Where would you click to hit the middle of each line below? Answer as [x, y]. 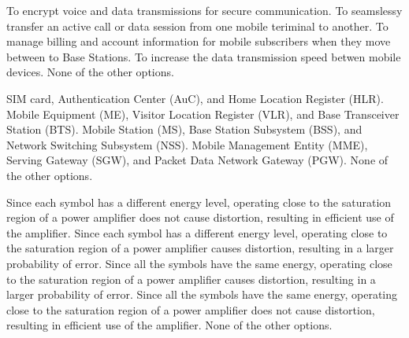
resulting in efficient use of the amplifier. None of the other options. [169, 325]
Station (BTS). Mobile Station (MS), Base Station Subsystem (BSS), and [184, 129]
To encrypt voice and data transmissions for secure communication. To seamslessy [204, 10]
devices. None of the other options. [90, 72]
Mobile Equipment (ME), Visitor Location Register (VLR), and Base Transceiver [203, 114]
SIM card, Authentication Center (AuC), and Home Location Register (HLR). [195, 98]
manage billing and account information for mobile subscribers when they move [199, 41]
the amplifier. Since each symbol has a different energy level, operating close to [197, 232]
